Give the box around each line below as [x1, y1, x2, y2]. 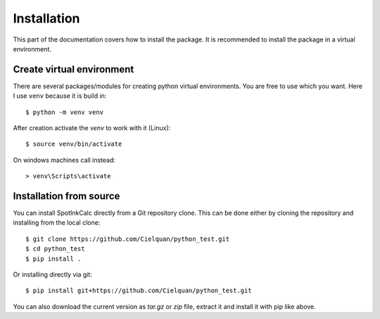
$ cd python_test [25, 245, 85, 253]
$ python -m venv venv [25, 108, 104, 116]
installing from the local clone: [13, 218, 101, 227]
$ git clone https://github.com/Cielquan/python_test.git [25, 234, 230, 243]
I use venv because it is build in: [13, 92, 107, 100]
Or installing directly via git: [13, 270, 93, 279]
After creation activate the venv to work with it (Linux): [13, 124, 171, 132]
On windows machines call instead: [13, 156, 116, 164]
